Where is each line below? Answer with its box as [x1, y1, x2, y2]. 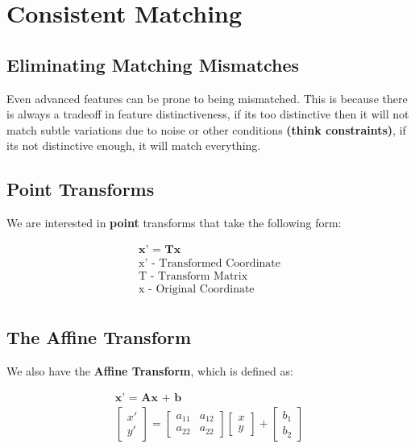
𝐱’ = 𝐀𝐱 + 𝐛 [114, 392, 182, 404]
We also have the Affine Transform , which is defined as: [6, 363, 293, 380]
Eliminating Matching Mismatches [6, 52, 300, 77]
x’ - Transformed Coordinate [139, 257, 280, 269]
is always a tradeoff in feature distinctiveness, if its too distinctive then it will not [6, 106, 409, 122]
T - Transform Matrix [139, 270, 248, 282]
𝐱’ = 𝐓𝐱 [139, 243, 181, 255]
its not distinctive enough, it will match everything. [6, 137, 261, 154]
